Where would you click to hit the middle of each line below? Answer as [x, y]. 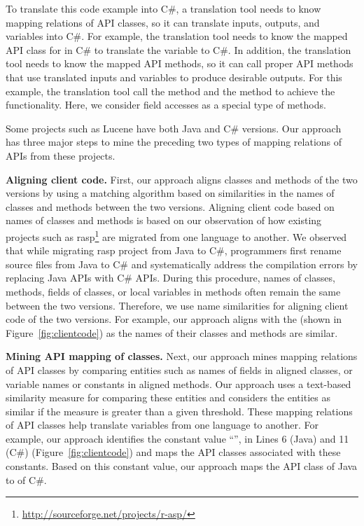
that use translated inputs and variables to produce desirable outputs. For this [174, 77]
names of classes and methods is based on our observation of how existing [164, 220]
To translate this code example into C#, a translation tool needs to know [163, 8]
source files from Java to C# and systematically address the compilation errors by [182, 264]
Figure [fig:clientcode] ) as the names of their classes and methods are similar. [172, 332]
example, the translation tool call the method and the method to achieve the [170, 91]
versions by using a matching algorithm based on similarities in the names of [170, 193]
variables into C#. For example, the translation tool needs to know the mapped [177, 36]
